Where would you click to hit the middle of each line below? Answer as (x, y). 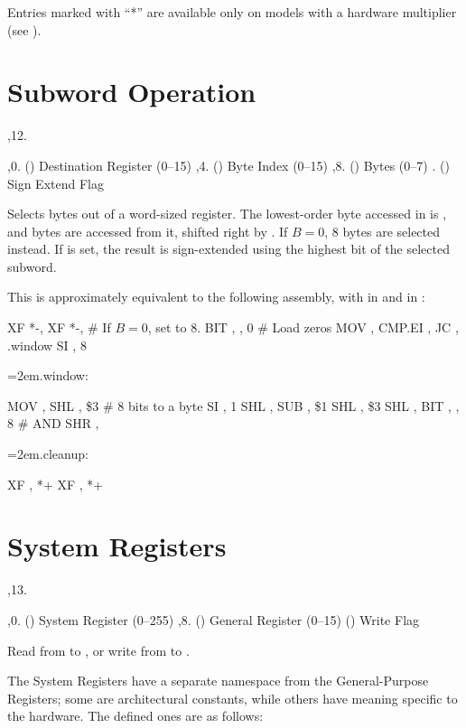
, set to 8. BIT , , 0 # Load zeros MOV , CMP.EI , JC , (303, 327)
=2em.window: (48, 375)
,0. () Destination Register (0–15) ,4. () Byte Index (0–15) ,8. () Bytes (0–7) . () (228, 165)
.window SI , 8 (47, 345)
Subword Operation (132, 92)
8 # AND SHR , (53, 423)
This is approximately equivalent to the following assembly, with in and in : (216, 297)
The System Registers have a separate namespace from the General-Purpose (218, 681)
